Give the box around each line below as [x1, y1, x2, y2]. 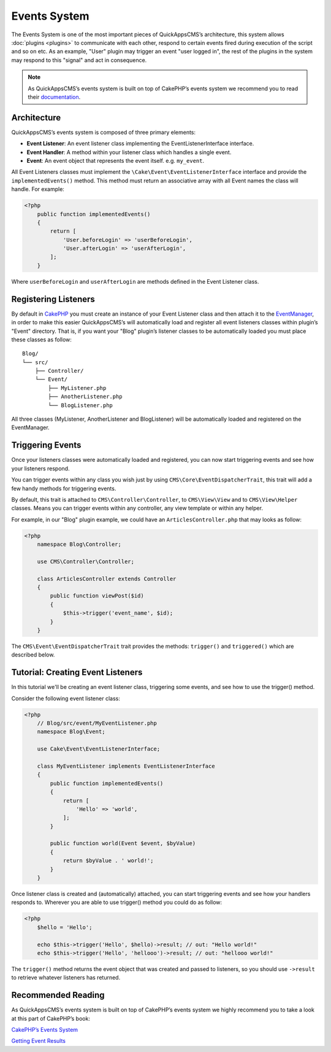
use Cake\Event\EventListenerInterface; [37, 746, 161, 752]
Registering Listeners [11, 294, 95, 304]
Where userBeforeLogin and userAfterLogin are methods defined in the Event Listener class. [11, 278, 259, 285]
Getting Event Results [11, 1037, 66, 1045]
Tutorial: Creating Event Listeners [11, 667, 143, 678]
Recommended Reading [11, 990, 105, 1000]
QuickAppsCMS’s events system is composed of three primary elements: [11, 128, 196, 136]
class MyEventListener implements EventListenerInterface [37, 762, 215, 770]
